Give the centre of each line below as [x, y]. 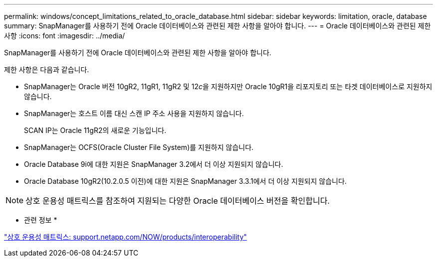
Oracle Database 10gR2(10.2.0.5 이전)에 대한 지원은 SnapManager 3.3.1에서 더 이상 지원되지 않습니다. [185, 181]
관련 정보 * [41, 220]
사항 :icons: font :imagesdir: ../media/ [65, 36]
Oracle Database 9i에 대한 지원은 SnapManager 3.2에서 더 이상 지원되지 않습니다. [154, 164]
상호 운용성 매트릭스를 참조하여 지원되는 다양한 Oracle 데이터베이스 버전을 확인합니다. [178, 201]
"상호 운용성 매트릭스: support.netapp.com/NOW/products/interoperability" [125, 237]
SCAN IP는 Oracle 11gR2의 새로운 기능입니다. [95, 130]
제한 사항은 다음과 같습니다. [47, 69]
